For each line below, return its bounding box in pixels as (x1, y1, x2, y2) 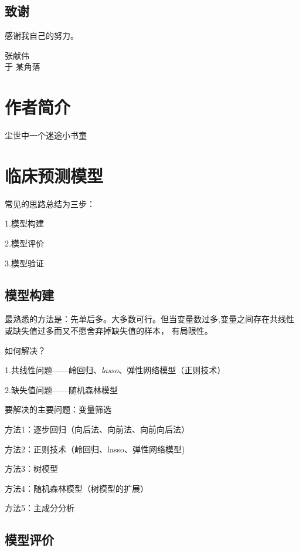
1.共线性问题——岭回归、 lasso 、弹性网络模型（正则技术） (5, 364, 226, 376)
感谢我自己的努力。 (5, 29, 79, 42)
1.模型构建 (5, 217, 44, 229)
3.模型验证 (5, 256, 44, 269)
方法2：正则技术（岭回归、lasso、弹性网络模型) (5, 442, 185, 455)
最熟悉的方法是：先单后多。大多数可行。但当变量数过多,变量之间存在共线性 (5, 313, 294, 325)
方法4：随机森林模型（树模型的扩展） (5, 482, 148, 494)
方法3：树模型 (5, 462, 58, 475)
